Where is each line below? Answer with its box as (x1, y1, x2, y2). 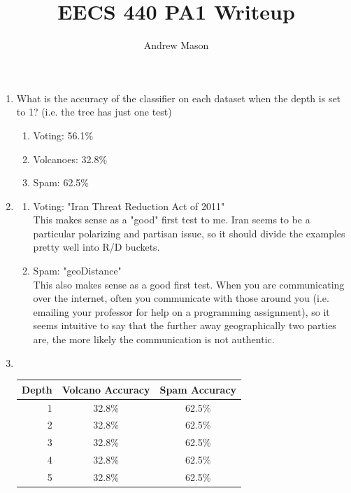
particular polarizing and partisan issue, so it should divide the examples (33, 225, 345, 240)
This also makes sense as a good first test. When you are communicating (33, 277, 345, 291)
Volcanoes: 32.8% (33, 151, 108, 166)
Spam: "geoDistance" (33, 263, 122, 278)
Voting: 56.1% (33, 127, 94, 142)
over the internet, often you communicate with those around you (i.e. (33, 291, 329, 305)
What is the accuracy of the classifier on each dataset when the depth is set (16, 90, 341, 105)
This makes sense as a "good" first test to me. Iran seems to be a (33, 212, 310, 227)
